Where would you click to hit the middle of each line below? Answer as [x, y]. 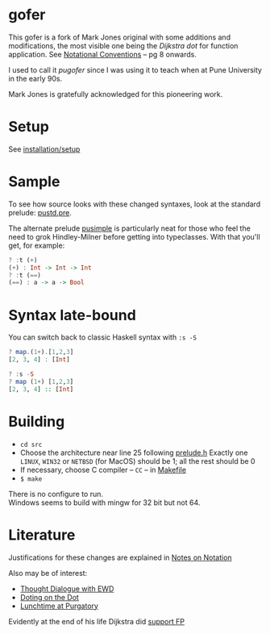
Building [37, 421]
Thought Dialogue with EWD [67, 588]
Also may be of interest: [48, 573]
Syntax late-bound [73, 315]
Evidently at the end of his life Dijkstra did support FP [97, 621]
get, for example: [37, 245]
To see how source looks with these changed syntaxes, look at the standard [135, 204]
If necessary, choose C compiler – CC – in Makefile [103, 469]
